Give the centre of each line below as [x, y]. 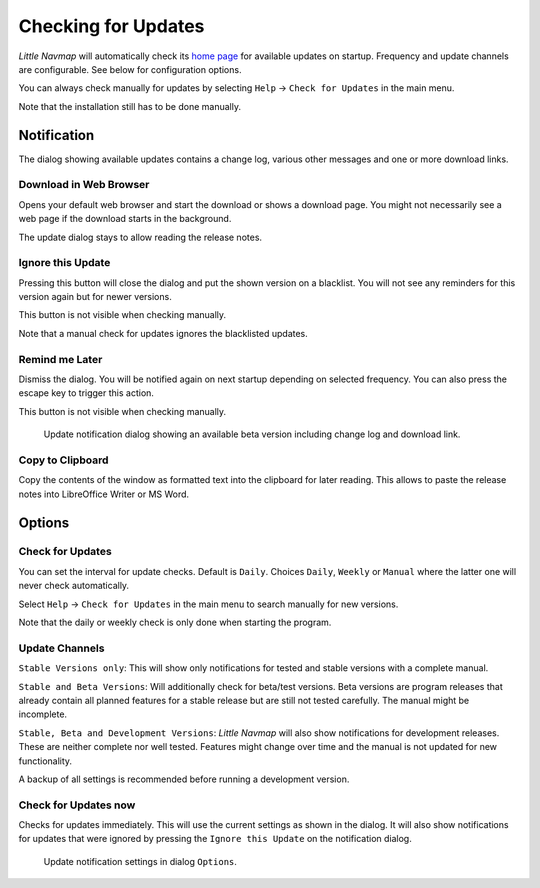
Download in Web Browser [84, 185]
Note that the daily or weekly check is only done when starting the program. [175, 622]
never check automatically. [74, 586]
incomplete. [43, 714]
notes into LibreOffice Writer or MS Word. [104, 494]
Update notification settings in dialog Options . [140, 861]
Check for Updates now [77, 805]
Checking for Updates [111, 26]
